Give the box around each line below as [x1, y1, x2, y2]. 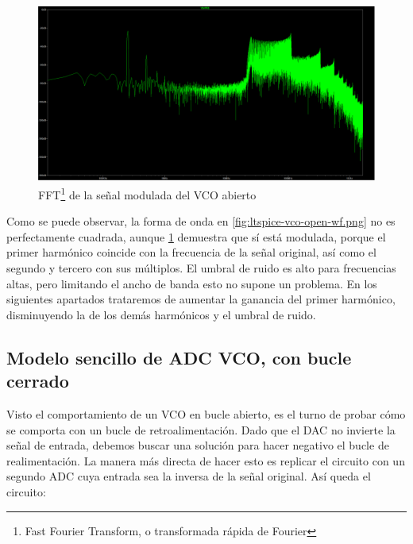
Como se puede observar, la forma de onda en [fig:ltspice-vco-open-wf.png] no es [6, 213, 396, 230]
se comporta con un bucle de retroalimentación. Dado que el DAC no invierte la [6, 421, 396, 438]
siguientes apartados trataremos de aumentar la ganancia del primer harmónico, [6, 291, 396, 307]
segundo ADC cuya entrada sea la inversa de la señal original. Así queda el [6, 468, 371, 484]
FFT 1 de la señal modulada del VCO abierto [38, 184, 257, 203]
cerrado [6, 368, 69, 393]
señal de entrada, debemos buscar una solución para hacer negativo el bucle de [6, 437, 389, 453]
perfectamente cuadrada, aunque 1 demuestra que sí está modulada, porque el [6, 228, 386, 245]
